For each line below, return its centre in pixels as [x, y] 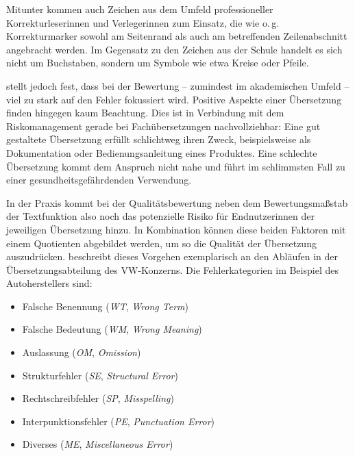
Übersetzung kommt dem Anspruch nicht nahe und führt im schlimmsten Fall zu [176, 166]
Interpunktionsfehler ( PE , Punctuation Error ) [119, 421]
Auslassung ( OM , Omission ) [82, 352]
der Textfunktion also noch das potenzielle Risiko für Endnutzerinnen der [161, 216]
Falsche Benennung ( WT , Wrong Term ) [106, 306]
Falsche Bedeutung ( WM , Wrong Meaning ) [112, 329]
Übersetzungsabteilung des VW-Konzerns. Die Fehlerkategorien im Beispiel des [172, 269]
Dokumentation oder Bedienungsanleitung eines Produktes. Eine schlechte [162, 152]
